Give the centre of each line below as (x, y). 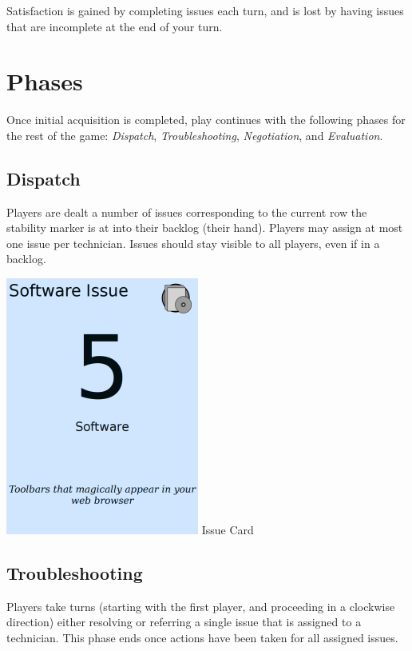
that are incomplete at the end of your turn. (115, 26)
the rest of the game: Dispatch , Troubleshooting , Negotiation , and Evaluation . (195, 135)
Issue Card (228, 530)
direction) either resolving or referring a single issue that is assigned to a (184, 622)
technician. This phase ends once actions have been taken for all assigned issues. (202, 638)
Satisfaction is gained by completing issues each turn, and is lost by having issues (205, 10)
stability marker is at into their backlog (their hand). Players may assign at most (205, 228)
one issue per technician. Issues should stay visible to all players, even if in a (193, 243)
